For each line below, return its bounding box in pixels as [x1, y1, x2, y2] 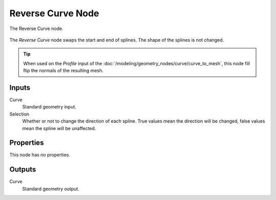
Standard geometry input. [22, 104, 77, 110]
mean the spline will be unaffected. [22, 125, 97, 131]
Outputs [9, 165, 36, 174]
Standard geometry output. [22, 186, 79, 192]
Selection [9, 111, 30, 117]
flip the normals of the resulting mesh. [23, 68, 104, 74]
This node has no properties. [9, 152, 71, 158]
